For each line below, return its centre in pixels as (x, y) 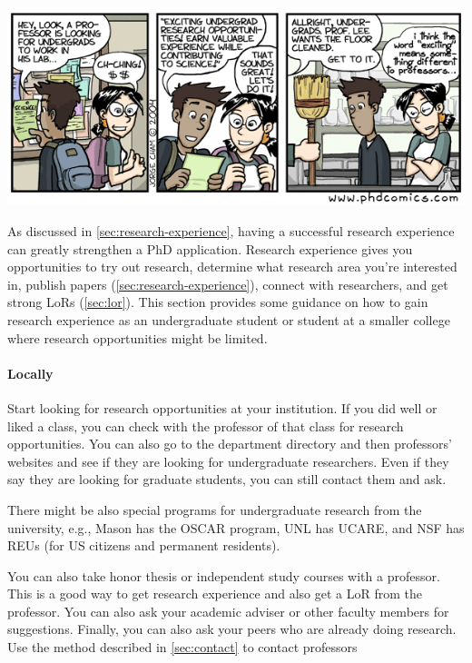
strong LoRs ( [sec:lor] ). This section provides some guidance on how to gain (218, 302)
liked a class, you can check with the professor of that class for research (206, 426)
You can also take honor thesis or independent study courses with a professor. (224, 575)
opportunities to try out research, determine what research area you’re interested (232, 267)
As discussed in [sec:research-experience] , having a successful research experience (231, 230)
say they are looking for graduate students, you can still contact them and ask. (227, 479)
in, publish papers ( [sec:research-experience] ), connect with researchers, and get (228, 284)
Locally (30, 373)
